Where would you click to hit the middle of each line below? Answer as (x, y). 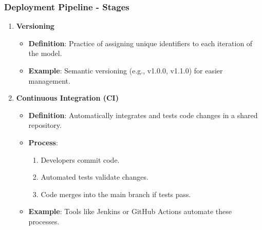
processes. (44, 221)
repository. (45, 125)
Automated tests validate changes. (95, 177)
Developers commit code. (80, 159)
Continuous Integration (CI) (67, 98)
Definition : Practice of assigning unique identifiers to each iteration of (141, 43)
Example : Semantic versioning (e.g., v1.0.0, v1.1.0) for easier (126, 70)
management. (49, 80)
